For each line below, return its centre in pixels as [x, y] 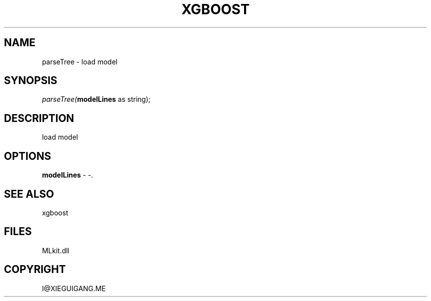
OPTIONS [28, 156]
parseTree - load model [80, 61]
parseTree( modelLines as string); [96, 99]
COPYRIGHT [35, 270]
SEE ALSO [29, 194]
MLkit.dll [56, 250]
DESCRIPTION [39, 118]
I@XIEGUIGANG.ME [74, 288]
